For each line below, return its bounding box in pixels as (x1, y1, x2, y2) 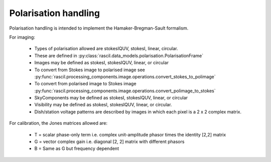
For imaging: (9, 34, 35, 40)
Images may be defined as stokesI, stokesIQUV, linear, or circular (34, 60, 169, 66)
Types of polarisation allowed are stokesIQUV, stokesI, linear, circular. (34, 46, 178, 52)
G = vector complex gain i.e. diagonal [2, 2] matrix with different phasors (34, 138, 185, 145)
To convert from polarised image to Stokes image (34, 81, 137, 87)
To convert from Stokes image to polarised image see (34, 67, 145, 73)
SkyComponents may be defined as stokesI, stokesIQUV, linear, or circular (34, 95, 188, 101)
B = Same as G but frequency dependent (34, 145, 119, 151)
